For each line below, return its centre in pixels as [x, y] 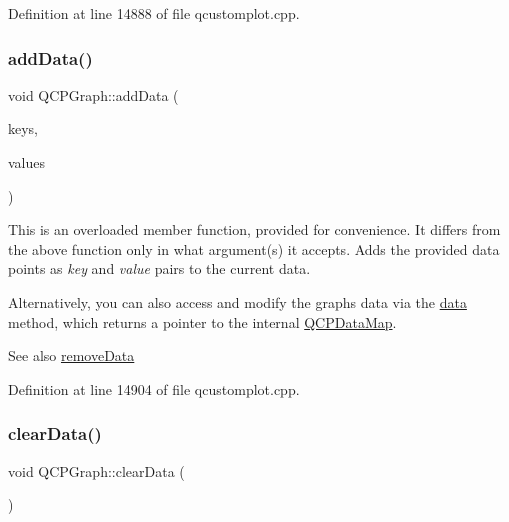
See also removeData [71, 355]
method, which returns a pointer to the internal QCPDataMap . [202, 321]
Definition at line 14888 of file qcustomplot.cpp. [154, 13]
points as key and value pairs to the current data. [159, 268]
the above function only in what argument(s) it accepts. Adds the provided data [254, 248]
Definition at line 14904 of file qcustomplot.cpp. [154, 388]
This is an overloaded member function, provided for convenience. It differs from [254, 229]
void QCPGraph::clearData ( [96, 470]
